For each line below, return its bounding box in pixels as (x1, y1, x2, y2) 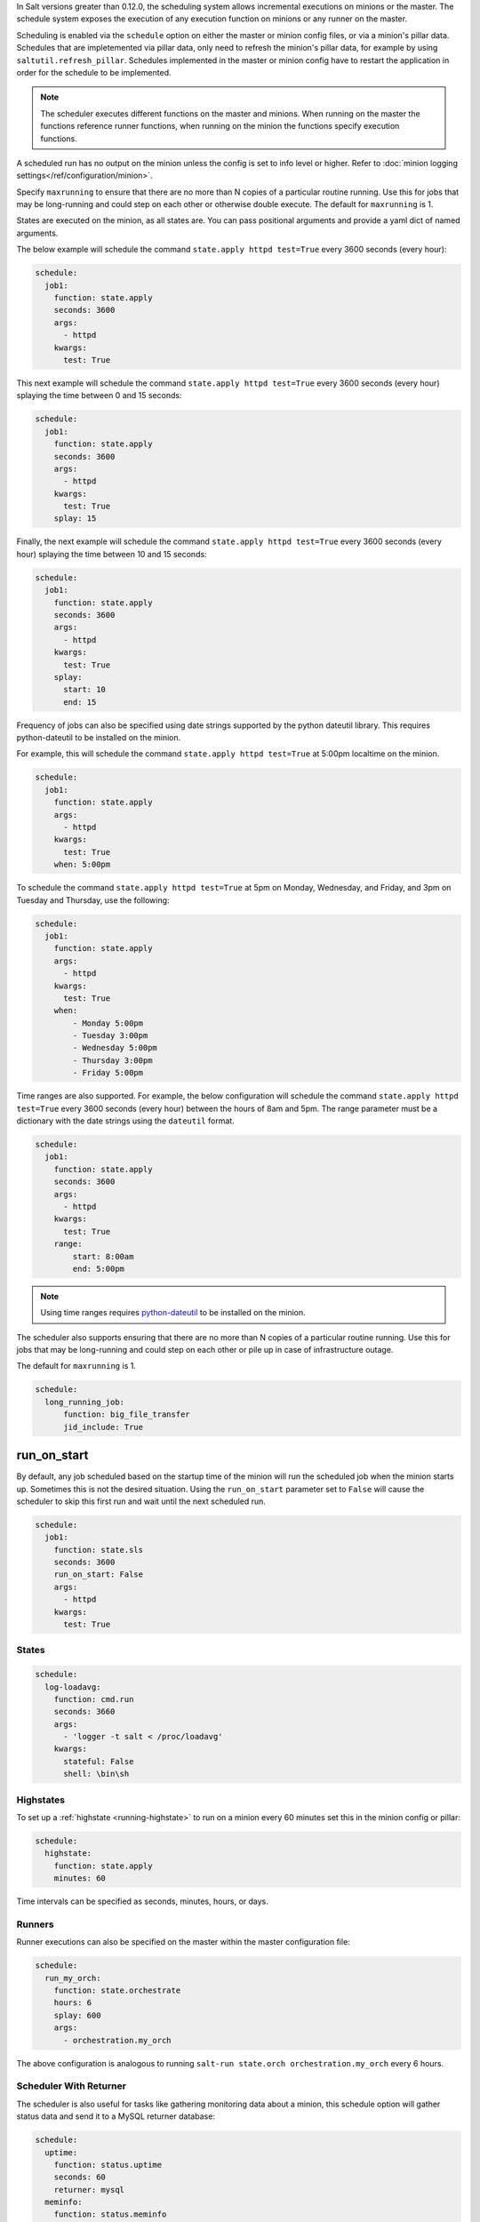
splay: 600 (53, 2010, 101, 2020)
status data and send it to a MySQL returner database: (16, 2111, 215, 2122)
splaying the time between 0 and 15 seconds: (16, 390, 182, 401)
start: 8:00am (72, 1251, 134, 1261)
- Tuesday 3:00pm (72, 1031, 148, 1041)
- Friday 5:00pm (72, 1067, 144, 1078)
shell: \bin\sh (63, 1769, 130, 1779)
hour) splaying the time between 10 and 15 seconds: (16, 548, 208, 559)
